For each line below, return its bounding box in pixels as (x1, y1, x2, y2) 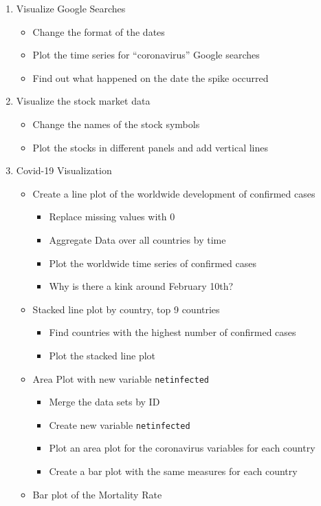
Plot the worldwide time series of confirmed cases (49, 255, 256, 270)
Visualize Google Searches (16, 1, 126, 15)
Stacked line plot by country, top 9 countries (32, 302, 220, 316)
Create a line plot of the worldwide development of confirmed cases (32, 186, 316, 200)
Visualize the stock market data (16, 94, 151, 108)
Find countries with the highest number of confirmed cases (49, 325, 296, 339)
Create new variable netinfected (49, 417, 190, 432)
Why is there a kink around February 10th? (49, 279, 234, 293)
